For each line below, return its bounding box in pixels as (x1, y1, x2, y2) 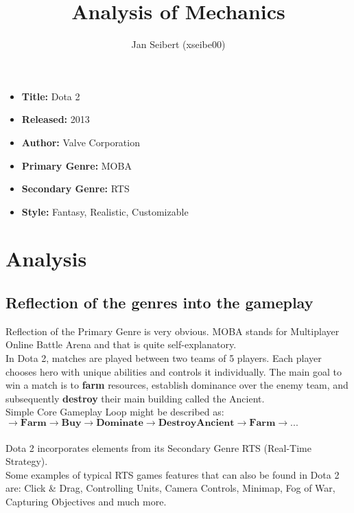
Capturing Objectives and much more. (5, 494, 167, 508)
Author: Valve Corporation (21, 135, 140, 149)
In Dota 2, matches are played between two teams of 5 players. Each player (5, 351, 322, 365)
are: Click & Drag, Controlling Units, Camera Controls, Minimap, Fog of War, (5, 481, 335, 495)
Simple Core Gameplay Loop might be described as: (5, 404, 224, 419)
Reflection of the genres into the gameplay (5, 292, 314, 313)
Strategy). (5, 454, 48, 468)
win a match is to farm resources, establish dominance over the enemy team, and (5, 378, 349, 392)
